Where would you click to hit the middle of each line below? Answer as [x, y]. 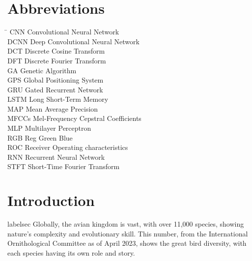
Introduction [51, 200]
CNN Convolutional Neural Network [64, 32]
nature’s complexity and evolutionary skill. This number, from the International [128, 233]
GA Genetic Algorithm [42, 70]
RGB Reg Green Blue [40, 137]
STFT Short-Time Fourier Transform [64, 166]
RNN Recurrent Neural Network [56, 157]
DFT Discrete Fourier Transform [57, 60]
